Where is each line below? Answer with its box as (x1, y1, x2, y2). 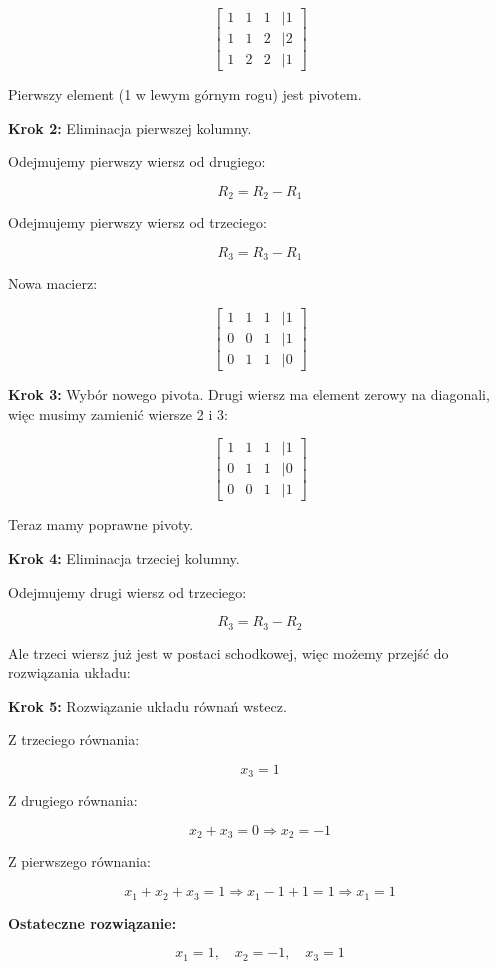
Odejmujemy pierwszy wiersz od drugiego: (8, 151, 266, 172)
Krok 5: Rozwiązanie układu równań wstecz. (8, 695, 287, 716)
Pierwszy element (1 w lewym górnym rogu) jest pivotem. (8, 84, 362, 105)
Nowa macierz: (8, 273, 98, 294)
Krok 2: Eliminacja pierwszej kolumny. (8, 117, 252, 138)
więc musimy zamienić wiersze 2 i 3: (8, 403, 228, 424)
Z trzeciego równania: (8, 729, 140, 750)
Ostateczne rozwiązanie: (8, 912, 177, 933)
